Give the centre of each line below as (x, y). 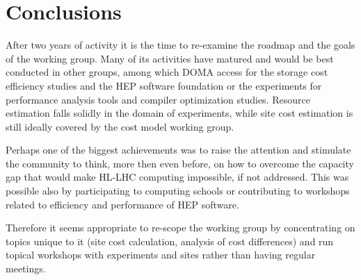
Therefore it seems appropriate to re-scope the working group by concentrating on (180, 228)
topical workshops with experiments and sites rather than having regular (161, 255)
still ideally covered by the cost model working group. (120, 126)
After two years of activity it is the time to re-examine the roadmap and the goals (180, 45)
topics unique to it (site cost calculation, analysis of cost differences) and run (170, 241)
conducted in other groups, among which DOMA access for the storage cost (167, 72)
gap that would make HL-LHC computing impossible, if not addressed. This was (177, 177)
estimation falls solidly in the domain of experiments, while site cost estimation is (179, 113)
